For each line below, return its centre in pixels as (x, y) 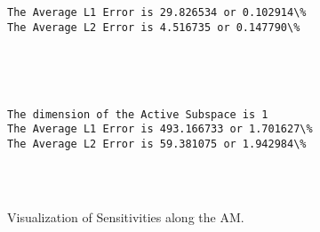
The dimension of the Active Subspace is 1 (138, 114)
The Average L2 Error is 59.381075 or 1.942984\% (157, 144)
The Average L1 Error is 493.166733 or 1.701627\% (160, 129)
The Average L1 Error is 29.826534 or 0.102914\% (157, 12)
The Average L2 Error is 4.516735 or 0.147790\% (154, 27)
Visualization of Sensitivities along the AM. (126, 216)
